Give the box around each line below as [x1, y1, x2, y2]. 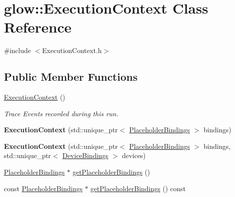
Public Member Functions [4, 69, 137, 84]
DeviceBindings [62, 150, 109, 161]
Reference [4, 17, 72, 37]
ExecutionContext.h [42, 45, 102, 55]
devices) [122, 150, 146, 161]
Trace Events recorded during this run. [4, 108, 118, 118]
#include [4, 45, 31, 55]
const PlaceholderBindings [4, 183, 83, 193]
